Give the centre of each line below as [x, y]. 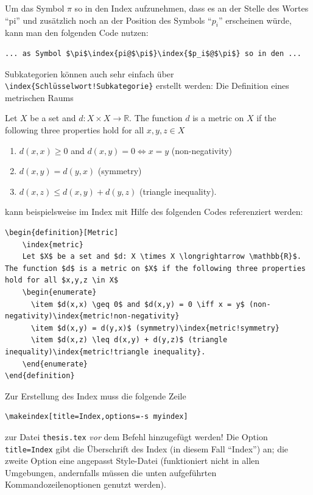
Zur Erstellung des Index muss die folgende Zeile [96, 395]
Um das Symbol [35, 8]
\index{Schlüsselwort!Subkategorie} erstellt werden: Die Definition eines [147, 86]
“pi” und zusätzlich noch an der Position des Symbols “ [108, 20]
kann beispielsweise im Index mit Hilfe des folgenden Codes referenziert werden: [154, 212]
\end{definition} [40, 376]
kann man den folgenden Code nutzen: [77, 33]
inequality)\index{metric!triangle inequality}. [105, 352]
